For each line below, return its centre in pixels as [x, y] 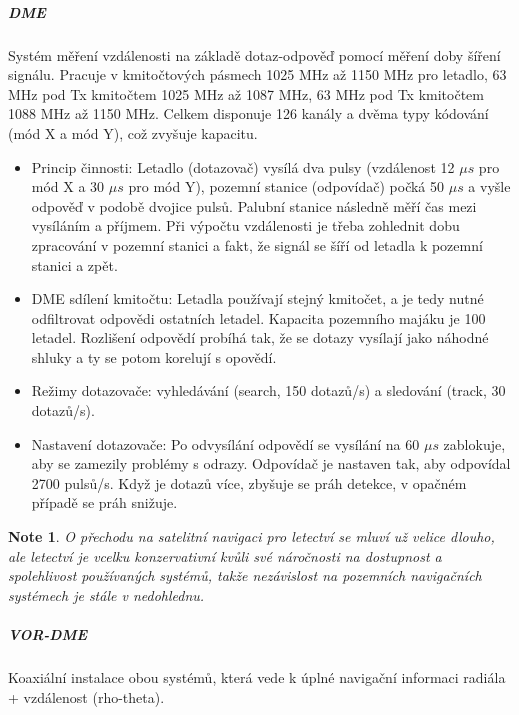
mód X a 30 [68, 186]
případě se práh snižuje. [104, 502]
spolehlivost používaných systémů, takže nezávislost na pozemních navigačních [245, 575]
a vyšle [489, 186]
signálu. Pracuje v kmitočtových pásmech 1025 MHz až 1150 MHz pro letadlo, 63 [257, 74]
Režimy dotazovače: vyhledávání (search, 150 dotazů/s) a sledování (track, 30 [268, 390]
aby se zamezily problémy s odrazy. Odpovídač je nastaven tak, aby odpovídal [271, 463]
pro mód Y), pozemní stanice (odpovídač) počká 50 [286, 186]
